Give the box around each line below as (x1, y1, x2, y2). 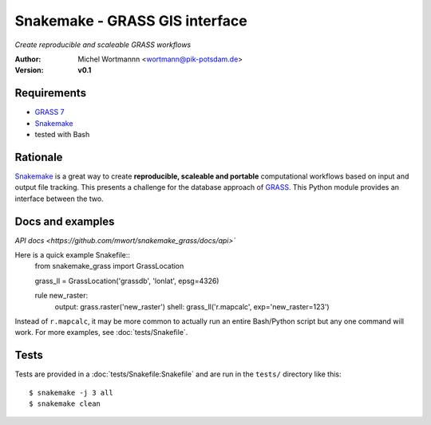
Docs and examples (14, 214, 115, 228)
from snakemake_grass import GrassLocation (34, 262, 184, 271)
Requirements (14, 86, 87, 100)
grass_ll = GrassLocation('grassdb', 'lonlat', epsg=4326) (34, 276, 219, 285)
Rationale (14, 150, 63, 163)
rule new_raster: (34, 291, 88, 301)
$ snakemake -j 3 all (29, 388, 113, 397)
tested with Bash (34, 130, 90, 140)
